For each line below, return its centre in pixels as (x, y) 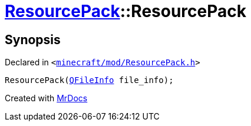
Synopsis (33, 39)
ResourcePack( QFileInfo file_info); (89, 80)
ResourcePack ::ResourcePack (126, 11)
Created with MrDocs (46, 98)
